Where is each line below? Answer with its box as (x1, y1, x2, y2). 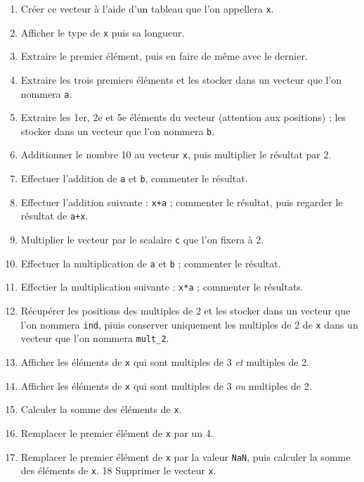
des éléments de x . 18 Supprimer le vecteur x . (20, 463, 216, 478)
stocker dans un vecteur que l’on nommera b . (20, 123, 215, 138)
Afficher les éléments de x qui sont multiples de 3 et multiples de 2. (20, 354, 310, 369)
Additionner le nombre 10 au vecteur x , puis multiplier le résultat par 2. (20, 147, 332, 162)
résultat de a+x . (20, 208, 89, 223)
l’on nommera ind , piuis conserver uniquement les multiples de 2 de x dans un (20, 317, 358, 331)
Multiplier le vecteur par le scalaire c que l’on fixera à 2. (20, 232, 264, 247)
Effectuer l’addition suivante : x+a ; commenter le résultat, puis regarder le (20, 194, 343, 209)
